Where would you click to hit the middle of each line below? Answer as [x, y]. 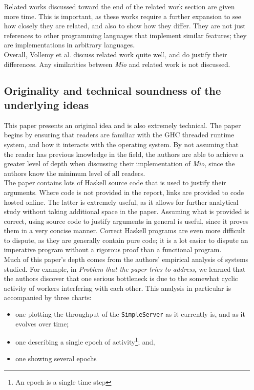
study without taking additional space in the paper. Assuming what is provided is [127, 211]
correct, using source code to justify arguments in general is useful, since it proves [126, 221]
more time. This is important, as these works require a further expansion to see [123, 16]
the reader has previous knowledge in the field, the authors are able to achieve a [124, 154]
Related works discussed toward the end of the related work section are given [119, 6]
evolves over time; [42, 323]
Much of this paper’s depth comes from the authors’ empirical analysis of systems [126, 259]
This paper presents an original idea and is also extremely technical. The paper [123, 125]
